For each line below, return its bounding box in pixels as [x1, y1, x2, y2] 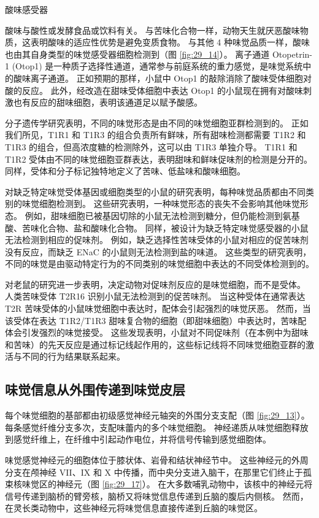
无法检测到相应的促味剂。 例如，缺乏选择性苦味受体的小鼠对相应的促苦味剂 [5, 233, 309, 246]
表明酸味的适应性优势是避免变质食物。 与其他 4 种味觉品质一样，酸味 [30, 36, 310, 48]
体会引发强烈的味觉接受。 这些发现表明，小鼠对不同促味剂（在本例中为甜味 [5, 326, 309, 339]
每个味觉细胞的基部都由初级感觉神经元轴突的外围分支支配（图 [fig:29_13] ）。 [5, 409, 310, 422]
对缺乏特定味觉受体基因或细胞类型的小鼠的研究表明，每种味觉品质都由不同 [5, 185, 306, 198]
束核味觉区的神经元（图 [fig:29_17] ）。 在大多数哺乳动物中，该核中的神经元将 [5, 477, 313, 490]
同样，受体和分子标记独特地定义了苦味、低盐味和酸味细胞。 [5, 164, 245, 177]
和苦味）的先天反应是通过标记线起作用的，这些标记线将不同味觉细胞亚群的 [5, 338, 306, 350]
